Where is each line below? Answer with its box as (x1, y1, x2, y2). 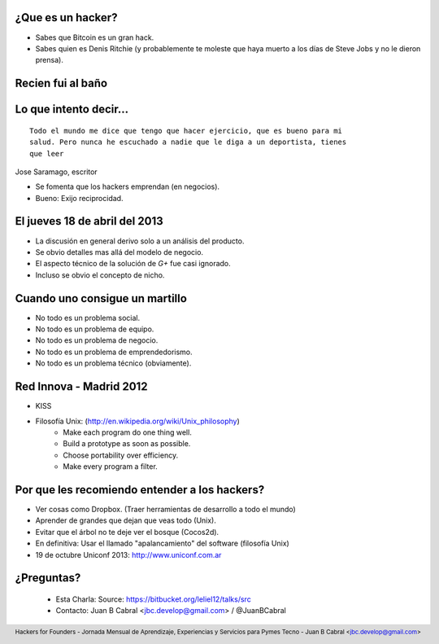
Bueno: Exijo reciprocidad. (35, 193, 124, 203)
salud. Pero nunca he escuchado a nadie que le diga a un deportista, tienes (29, 138, 347, 147)
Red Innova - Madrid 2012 (15, 379, 148, 394)
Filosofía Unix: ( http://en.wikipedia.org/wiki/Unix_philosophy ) (35, 416, 240, 426)
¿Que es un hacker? (15, 11, 118, 24)
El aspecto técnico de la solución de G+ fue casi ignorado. (35, 259, 231, 269)
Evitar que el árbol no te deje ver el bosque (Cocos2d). (35, 527, 219, 537)
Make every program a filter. (63, 462, 158, 471)
